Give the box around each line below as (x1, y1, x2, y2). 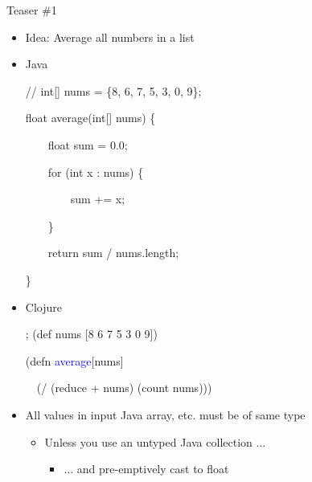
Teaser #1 (6, 2, 57, 18)
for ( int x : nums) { (47, 163, 144, 180)
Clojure (25, 298, 62, 315)
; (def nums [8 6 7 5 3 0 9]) (25, 325, 158, 342)
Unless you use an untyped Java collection (44, 433, 252, 450)
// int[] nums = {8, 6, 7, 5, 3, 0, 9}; (25, 82, 202, 99)
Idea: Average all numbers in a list (25, 28, 195, 45)
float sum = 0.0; (47, 136, 128, 153)
